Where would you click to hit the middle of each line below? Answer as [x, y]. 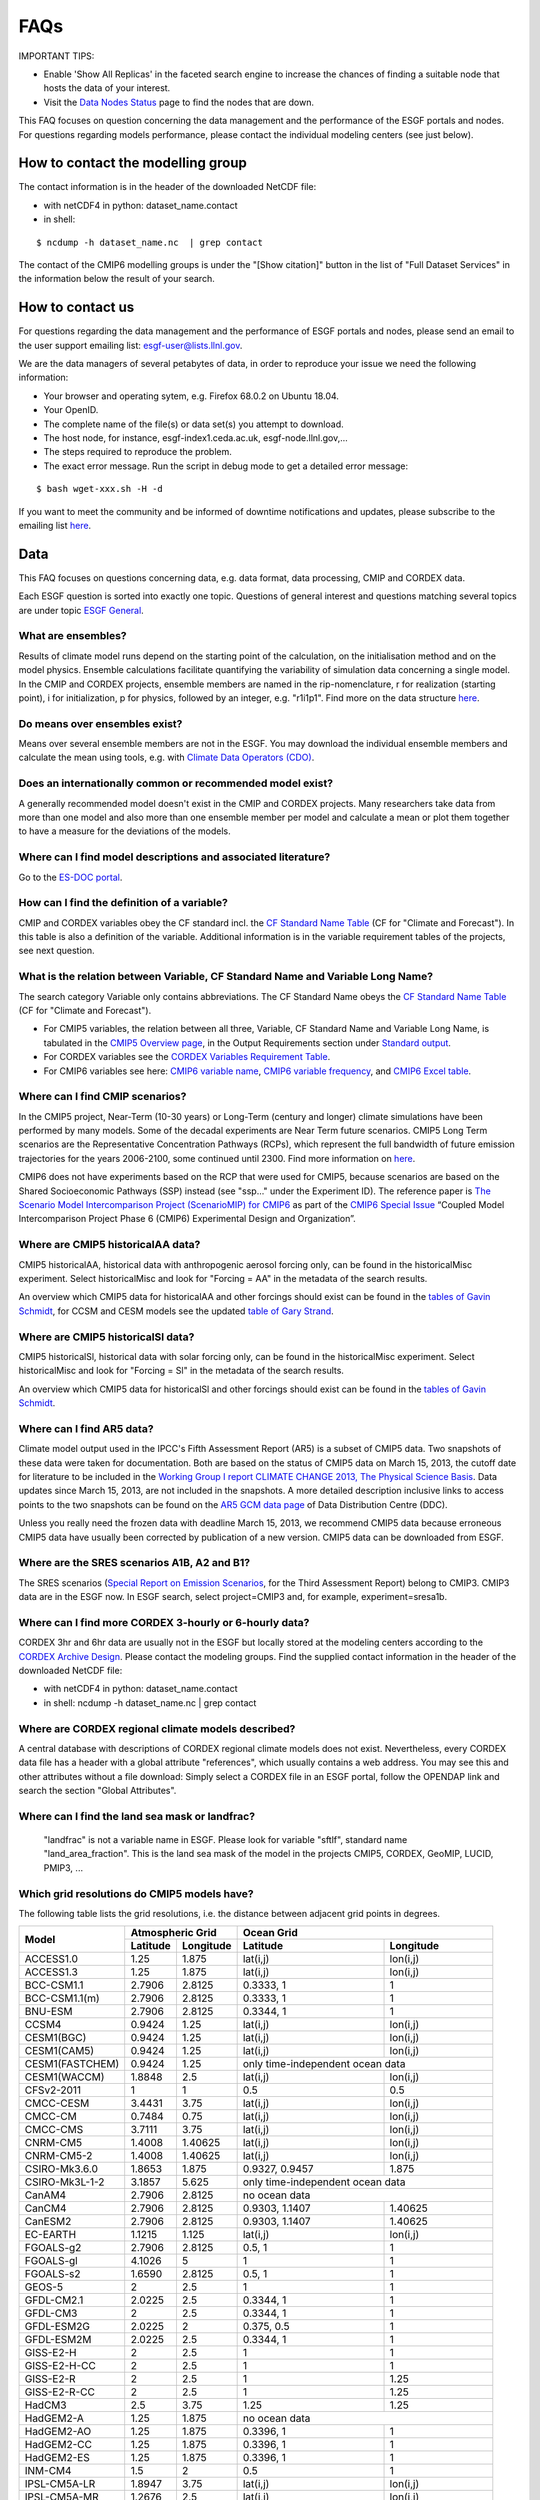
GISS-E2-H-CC [60, 2366]
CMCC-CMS [54, 2130]
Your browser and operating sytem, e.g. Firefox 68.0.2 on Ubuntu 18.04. [191, 396]
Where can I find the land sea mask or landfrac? [136, 1816]
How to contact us [76, 307]
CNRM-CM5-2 [58, 2156]
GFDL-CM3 [51, 2313]
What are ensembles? [72, 636]
